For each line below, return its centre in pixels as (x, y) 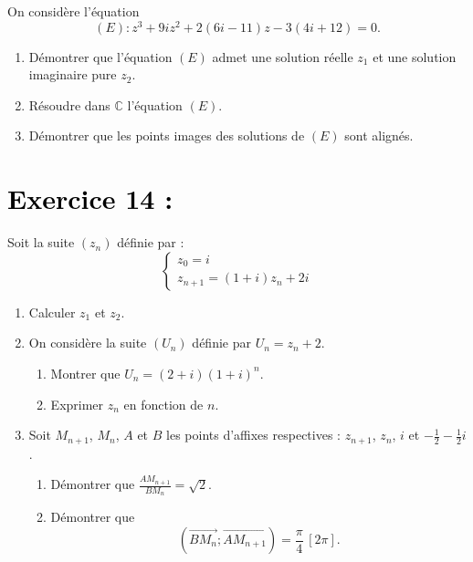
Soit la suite (41, 242)
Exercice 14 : (90, 198)
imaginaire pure (73, 74)
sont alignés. (379, 135)
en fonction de (163, 404)
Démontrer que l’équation (100, 56)
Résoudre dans (69, 104)
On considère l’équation (74, 11)
